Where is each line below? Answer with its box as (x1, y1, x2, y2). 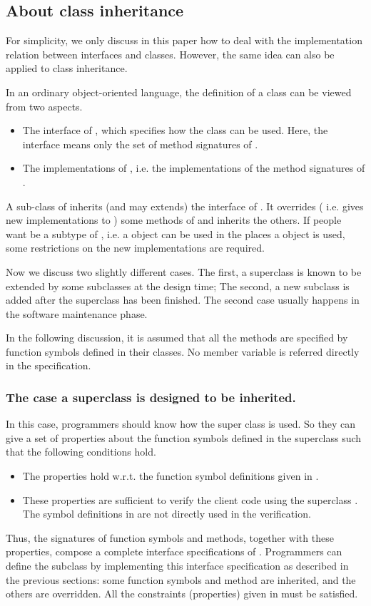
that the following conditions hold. (6, 444, 156, 459)
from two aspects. (6, 98, 83, 113)
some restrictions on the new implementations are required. (6, 240, 265, 255)
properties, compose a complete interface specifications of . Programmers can (6, 544, 342, 559)
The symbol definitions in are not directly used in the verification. (22, 506, 311, 521)
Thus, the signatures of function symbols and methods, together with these (6, 530, 334, 545)
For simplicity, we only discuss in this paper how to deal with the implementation (6, 33, 362, 48)
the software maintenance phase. (6, 306, 148, 321)
